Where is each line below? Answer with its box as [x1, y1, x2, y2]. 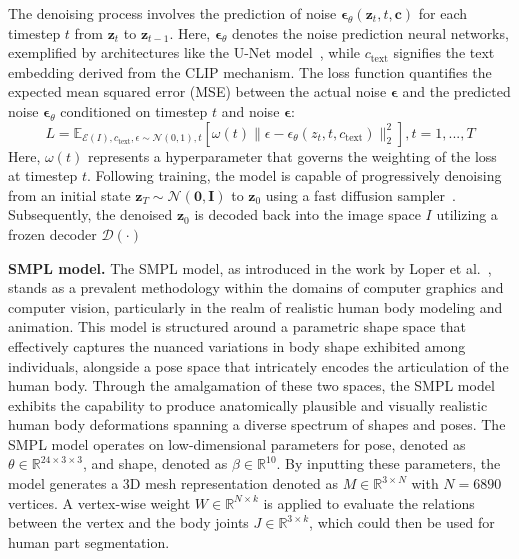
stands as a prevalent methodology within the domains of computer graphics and [8, 277, 504, 298]
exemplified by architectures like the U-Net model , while [8, 42, 361, 63]
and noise [221, 100, 280, 121]
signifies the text [393, 42, 495, 63]
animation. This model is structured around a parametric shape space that [8, 316, 466, 337]
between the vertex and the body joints [8, 512, 249, 533]
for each [418, 3, 467, 23]
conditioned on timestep [60, 100, 208, 121]
